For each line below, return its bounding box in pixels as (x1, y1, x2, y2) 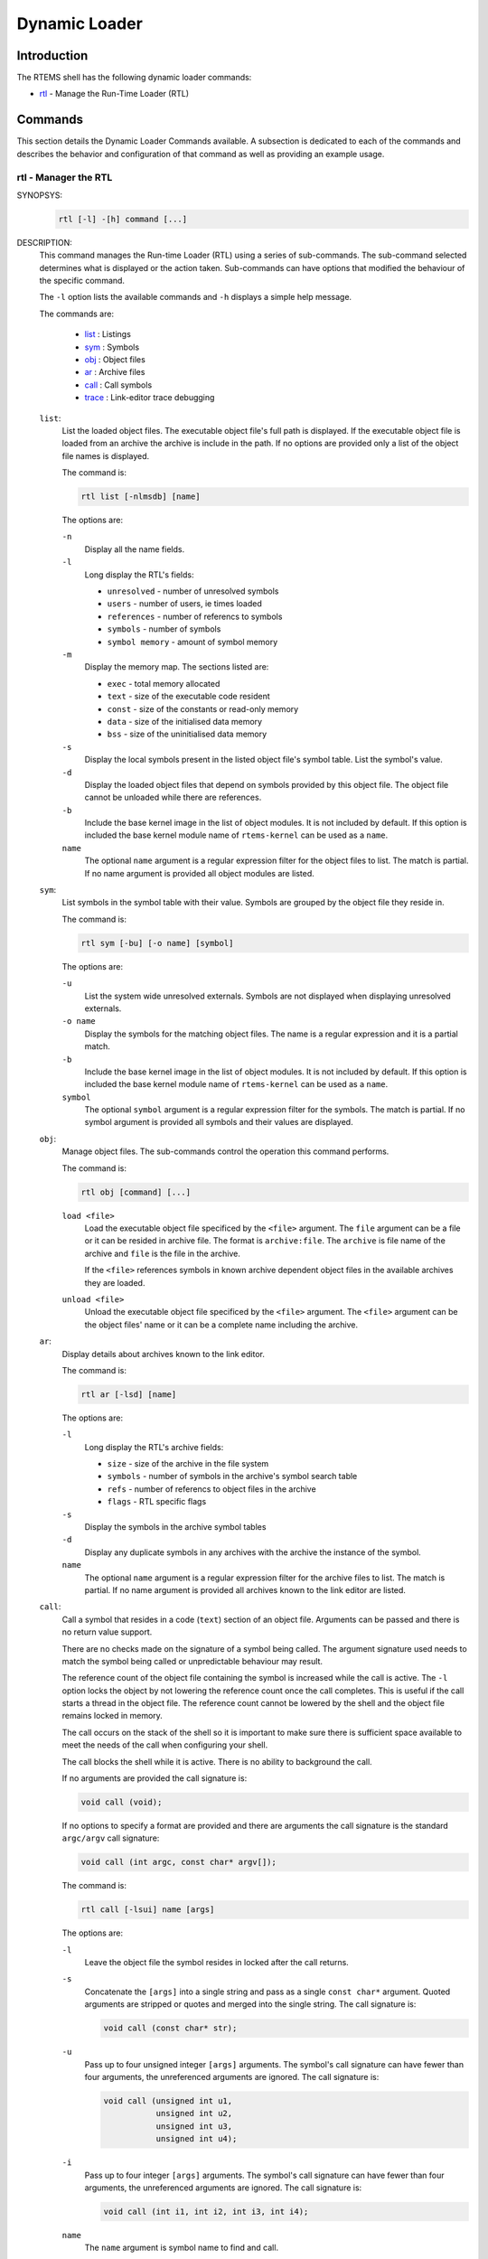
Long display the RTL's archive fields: (84, 1441, 224, 1452)
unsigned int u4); (155, 2133, 238, 2144)
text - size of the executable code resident (107, 691, 270, 702)
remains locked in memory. (61, 1711, 163, 1721)
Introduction (16, 48, 89, 63)
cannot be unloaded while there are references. (84, 792, 262, 803)
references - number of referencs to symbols (107, 611, 283, 622)
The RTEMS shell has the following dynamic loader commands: (16, 72, 252, 83)
